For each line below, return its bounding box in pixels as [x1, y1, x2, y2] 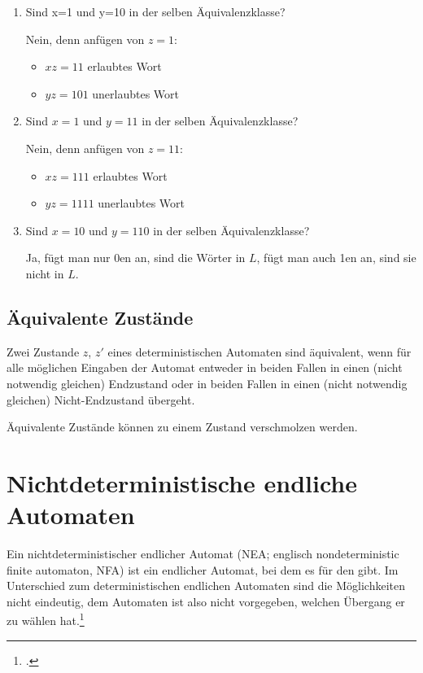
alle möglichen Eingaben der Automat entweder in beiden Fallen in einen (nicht [7, 359, 403, 376]
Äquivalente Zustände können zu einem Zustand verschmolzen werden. [7, 418, 358, 435]
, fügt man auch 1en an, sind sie [256, 249, 416, 266]
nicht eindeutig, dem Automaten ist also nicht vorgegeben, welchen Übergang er [7, 592, 405, 610]
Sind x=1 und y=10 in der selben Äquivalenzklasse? [25, 3, 286, 20]
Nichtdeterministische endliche [7, 465, 357, 499]
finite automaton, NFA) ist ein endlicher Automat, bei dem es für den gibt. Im [7, 561, 399, 578]
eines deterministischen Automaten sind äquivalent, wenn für [107, 343, 412, 360]
